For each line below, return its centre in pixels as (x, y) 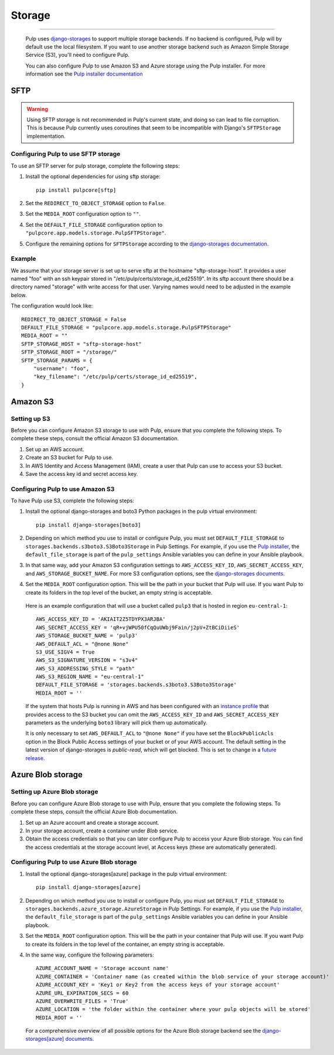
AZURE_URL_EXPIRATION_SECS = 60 (82, 993)
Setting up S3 (30, 418)
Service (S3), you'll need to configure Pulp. (78, 55)
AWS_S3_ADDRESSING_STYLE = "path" (85, 668)
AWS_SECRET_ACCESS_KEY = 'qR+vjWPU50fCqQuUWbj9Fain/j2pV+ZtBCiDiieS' (138, 627)
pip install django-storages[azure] (88, 887)
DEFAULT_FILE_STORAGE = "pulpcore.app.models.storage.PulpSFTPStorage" (126, 328)
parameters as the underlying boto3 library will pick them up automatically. (117, 723)
